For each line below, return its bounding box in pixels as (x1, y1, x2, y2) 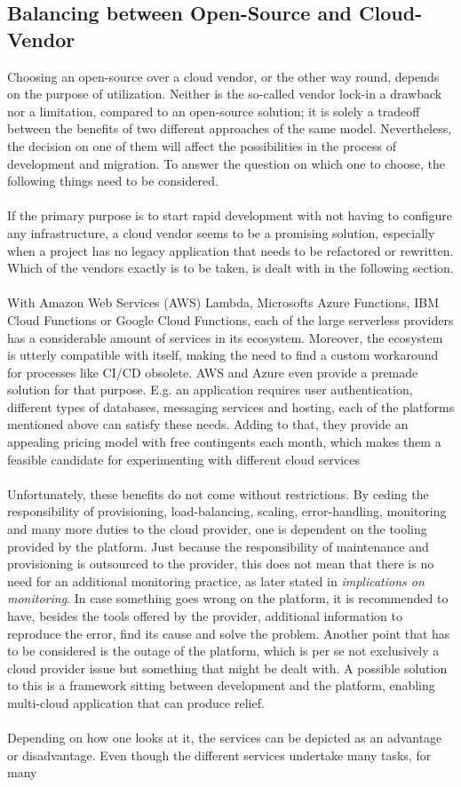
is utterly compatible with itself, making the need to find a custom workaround (7, 346, 439, 364)
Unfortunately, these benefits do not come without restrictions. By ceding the (7, 484, 429, 503)
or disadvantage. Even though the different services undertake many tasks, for (7, 745, 432, 764)
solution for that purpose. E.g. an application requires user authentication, (7, 380, 413, 399)
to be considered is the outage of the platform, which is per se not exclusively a (7, 641, 440, 660)
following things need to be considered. (7, 171, 219, 190)
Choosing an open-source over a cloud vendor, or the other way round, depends (7, 67, 440, 85)
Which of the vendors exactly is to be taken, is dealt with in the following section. (7, 258, 454, 277)
